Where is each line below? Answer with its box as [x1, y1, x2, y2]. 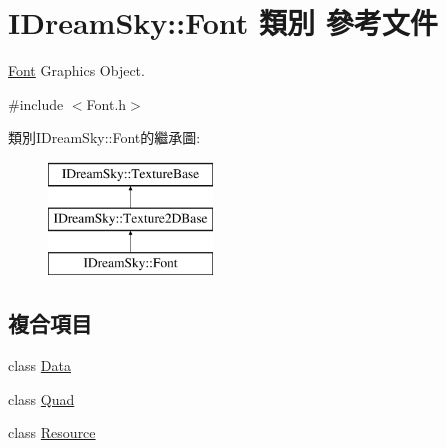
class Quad [8, 388, 75, 409]
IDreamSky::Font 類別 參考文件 [8, 2, 438, 43]
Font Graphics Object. [8, 60, 145, 81]
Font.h [86, 93, 127, 114]
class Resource [8, 422, 96, 443]
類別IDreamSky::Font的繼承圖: [8, 127, 201, 148]
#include [8, 93, 64, 114]
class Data [8, 355, 71, 376]
